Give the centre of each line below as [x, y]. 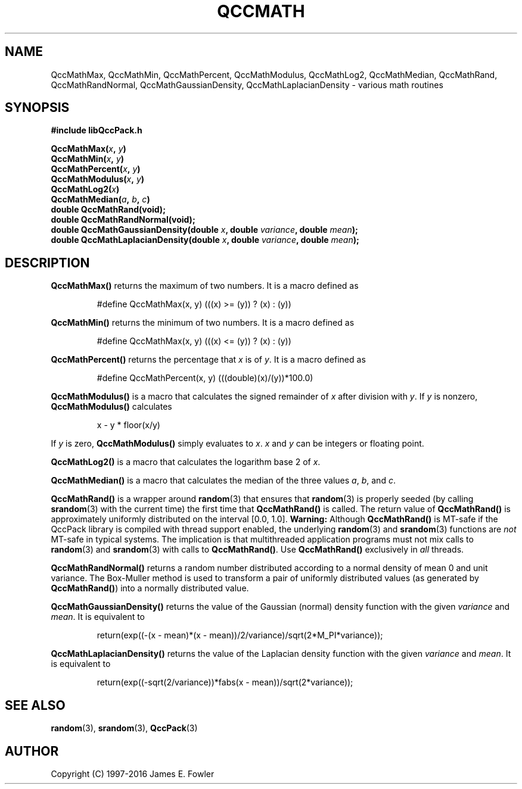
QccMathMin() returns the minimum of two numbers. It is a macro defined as [203, 323]
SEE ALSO [35, 705]
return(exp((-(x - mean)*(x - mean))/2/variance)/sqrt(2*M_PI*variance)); [240, 635]
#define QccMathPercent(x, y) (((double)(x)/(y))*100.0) [205, 378]
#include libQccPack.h [97, 130]
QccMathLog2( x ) [85, 189]
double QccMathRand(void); [108, 210]
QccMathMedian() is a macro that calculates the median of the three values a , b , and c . [223, 481]
